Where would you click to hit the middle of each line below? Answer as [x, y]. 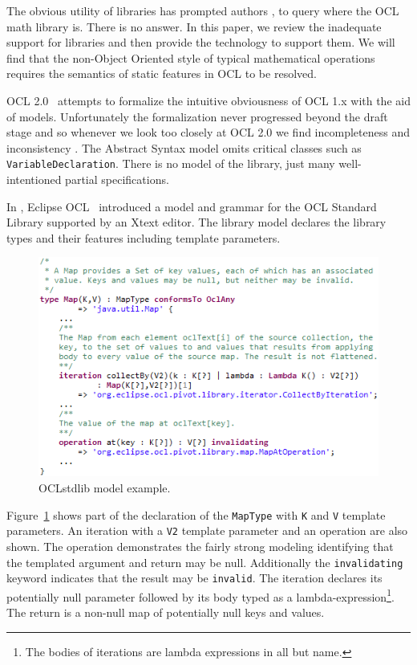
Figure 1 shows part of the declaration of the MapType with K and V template [196, 514]
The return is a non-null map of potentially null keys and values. [166, 612]
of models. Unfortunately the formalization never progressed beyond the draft [197, 116]
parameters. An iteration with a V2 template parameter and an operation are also [207, 530]
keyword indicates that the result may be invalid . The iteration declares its [194, 578]
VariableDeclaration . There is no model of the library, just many [171, 163]
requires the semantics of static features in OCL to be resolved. [162, 73]
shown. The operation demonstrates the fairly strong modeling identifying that [200, 546]
